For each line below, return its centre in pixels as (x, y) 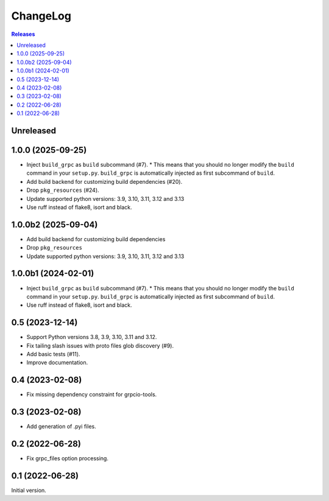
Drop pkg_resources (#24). (63, 190)
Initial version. (29, 491)
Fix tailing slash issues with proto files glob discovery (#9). (100, 345)
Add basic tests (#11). (53, 354)
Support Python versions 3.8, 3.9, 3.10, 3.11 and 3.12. (92, 337)
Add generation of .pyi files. (62, 427)
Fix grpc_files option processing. (68, 458)
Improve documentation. (57, 363)
